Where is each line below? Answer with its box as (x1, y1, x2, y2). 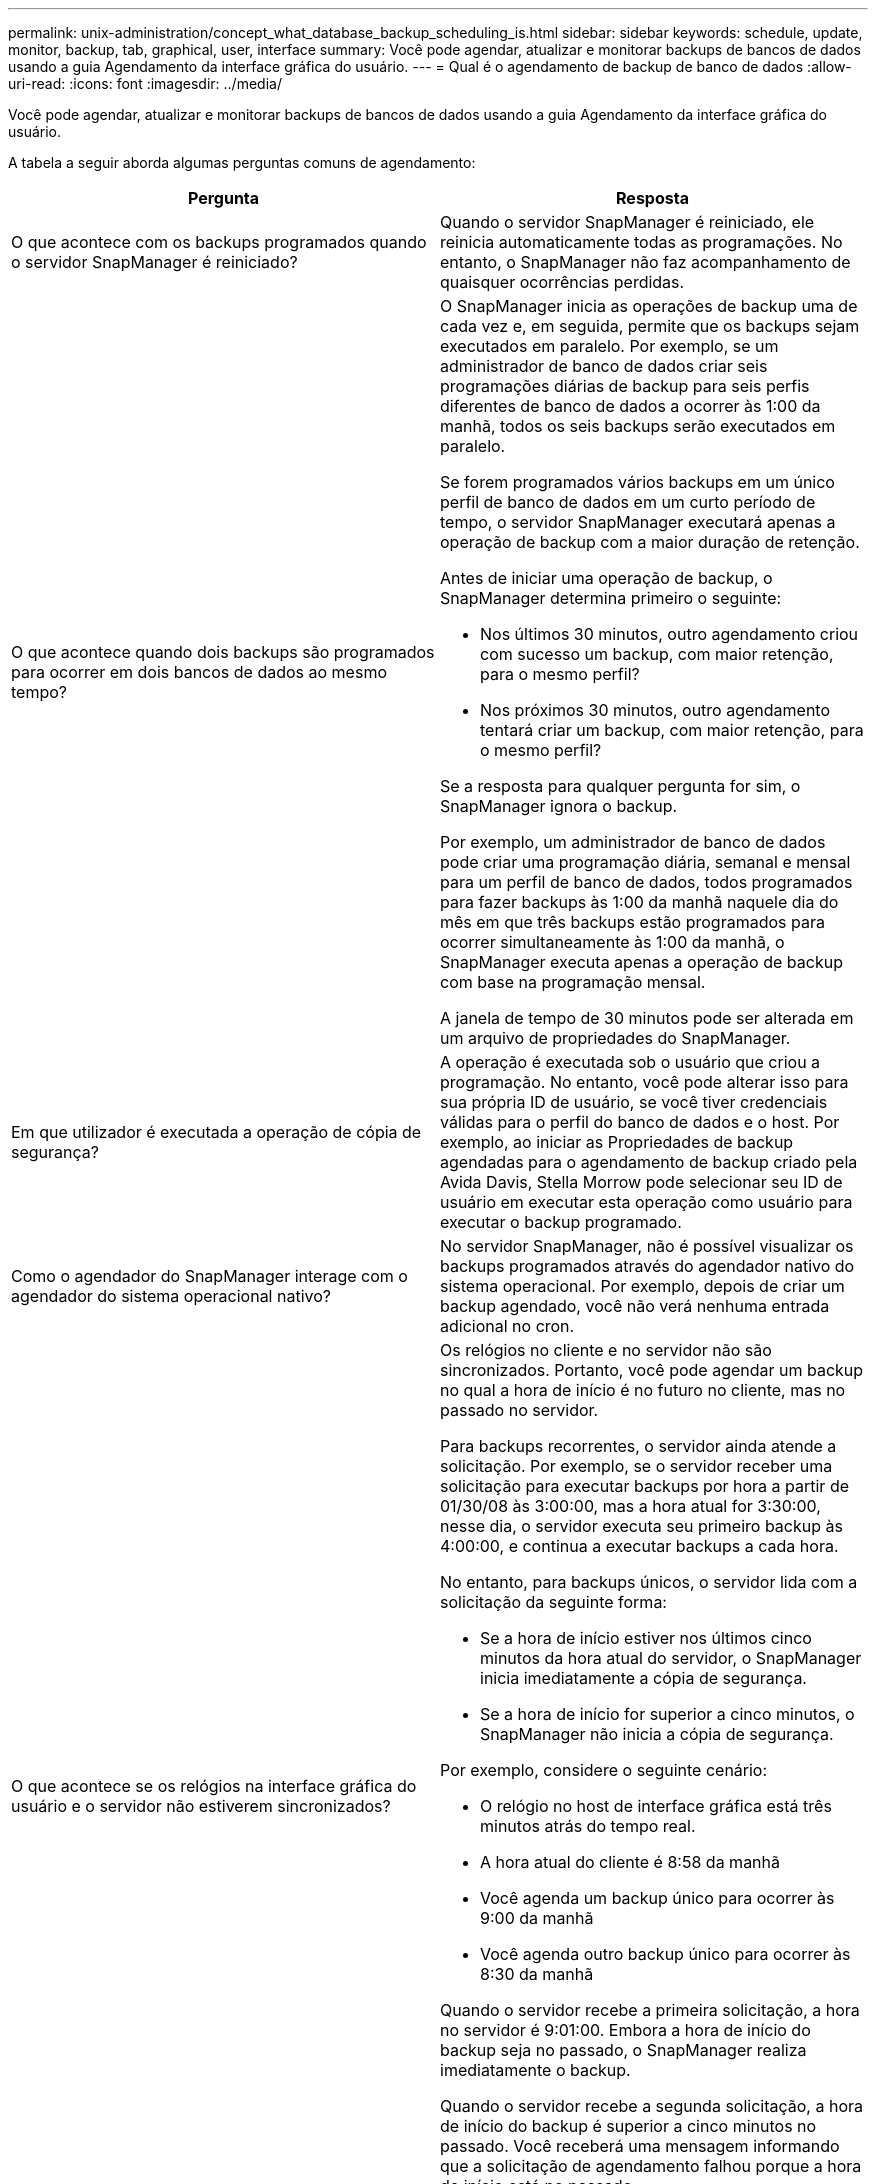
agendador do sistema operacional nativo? (11, 1286, 331, 1306)
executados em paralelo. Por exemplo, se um (440, 336, 779, 356)
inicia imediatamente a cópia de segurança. (480, 1668, 807, 1688)
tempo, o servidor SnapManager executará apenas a (440, 512, 836, 532)
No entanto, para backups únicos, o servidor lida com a (440, 1572, 858, 1592)
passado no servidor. (440, 1400, 599, 1420)
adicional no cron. (440, 1316, 575, 1336)
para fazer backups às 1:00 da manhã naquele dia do (440, 892, 839, 912)
